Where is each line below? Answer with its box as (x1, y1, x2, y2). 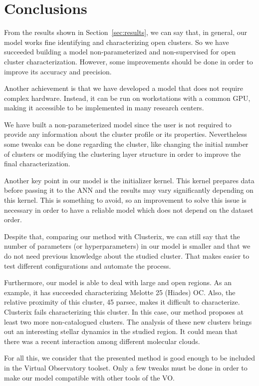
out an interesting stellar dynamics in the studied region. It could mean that (4, 326, 238, 337)
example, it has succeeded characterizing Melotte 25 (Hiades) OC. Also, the (4, 287, 236, 297)
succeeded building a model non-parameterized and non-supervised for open (4, 46, 236, 57)
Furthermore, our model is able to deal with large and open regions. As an (4, 277, 232, 288)
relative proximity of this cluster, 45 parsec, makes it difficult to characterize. (4, 297, 240, 307)
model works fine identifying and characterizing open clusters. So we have (4, 36, 229, 47)
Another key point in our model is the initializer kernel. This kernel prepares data (4, 175, 255, 185)
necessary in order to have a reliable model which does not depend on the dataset (4, 204, 254, 215)
